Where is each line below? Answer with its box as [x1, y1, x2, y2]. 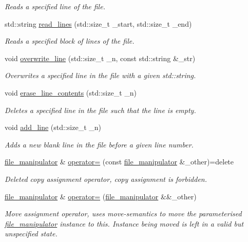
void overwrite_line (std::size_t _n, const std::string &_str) [5, 52, 196, 63]
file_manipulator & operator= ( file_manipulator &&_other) [5, 191, 197, 201]
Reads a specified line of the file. [5, 1, 105, 11]
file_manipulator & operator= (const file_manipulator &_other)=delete [5, 156, 234, 167]
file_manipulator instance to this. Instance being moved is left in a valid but [5, 218, 244, 229]
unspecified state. [5, 228, 58, 239]
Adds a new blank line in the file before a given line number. [5, 139, 194, 150]
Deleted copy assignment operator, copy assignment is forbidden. [5, 173, 207, 184]
